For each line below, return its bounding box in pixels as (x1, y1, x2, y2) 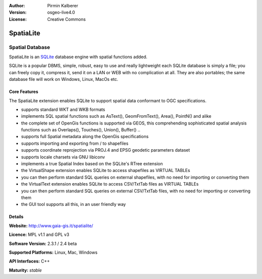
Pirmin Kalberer (47, 3, 79, 8)
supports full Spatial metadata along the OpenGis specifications (21, 134, 149, 139)
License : (9, 16, 27, 22)
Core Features (9, 89, 38, 94)
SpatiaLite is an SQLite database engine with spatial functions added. (9, 54, 147, 60)
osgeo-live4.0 (47, 10, 75, 15)
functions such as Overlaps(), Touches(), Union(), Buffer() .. (21, 127, 141, 133)
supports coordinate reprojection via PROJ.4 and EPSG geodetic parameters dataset (21, 147, 190, 153)
